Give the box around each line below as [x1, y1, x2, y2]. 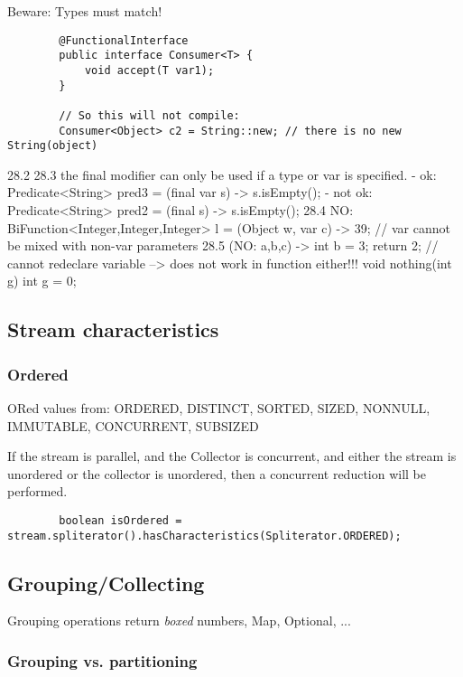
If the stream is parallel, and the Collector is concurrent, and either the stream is [7, 447, 457, 465]
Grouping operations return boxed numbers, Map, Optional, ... [7, 611, 351, 630]
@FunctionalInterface [59, 33, 189, 47]
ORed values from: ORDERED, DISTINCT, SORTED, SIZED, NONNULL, [7, 399, 431, 417]
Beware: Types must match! [7, 2, 162, 20]
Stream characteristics [7, 315, 219, 343]
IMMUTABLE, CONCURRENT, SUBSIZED [7, 416, 259, 435]
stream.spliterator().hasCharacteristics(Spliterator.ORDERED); [7, 529, 402, 542]
